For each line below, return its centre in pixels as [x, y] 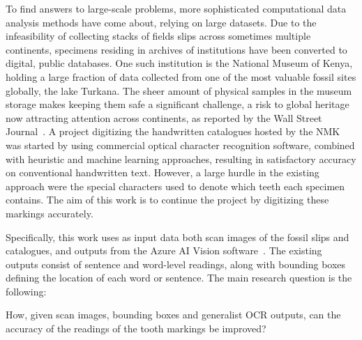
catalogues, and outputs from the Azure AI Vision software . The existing [164, 250]
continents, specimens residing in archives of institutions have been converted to [176, 49]
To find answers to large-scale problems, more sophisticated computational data [176, 8]
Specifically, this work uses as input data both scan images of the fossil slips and [178, 237]
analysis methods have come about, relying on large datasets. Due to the [161, 22]
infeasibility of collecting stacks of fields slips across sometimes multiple [158, 36]
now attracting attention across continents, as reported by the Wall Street [164, 117]
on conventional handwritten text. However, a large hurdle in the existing [163, 172]
